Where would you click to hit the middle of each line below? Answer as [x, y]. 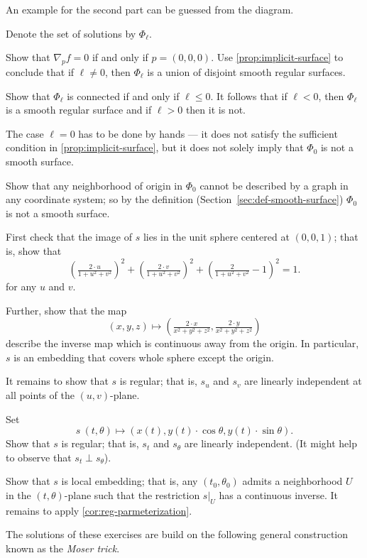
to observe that [39, 457]
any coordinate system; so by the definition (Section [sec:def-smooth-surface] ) [175, 199]
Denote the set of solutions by [71, 33]
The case [25, 133]
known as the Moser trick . [63, 548]
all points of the [40, 394]
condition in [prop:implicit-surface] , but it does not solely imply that [155, 147]
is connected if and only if [123, 95]
